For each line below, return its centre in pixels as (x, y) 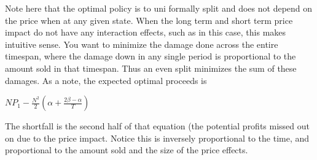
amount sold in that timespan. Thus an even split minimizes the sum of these (151, 68)
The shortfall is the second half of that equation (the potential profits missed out (158, 126)
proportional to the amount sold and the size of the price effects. (127, 150)
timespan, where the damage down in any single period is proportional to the (151, 56)
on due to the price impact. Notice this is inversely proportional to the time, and (157, 138)
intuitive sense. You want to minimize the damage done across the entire (142, 44)
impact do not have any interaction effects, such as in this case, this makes (146, 32)
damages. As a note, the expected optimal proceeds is (106, 80)
